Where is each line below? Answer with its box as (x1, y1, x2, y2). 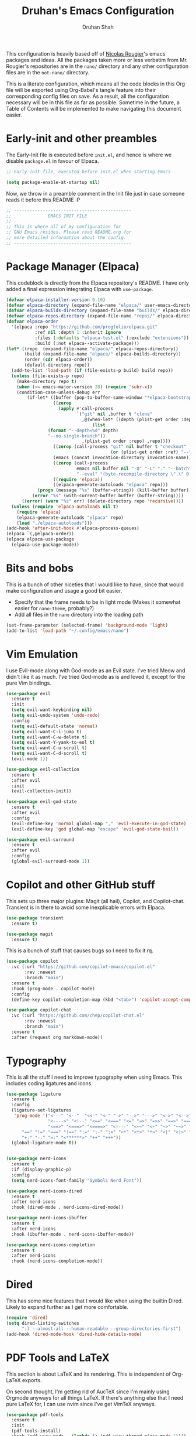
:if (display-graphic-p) (11, 1167, 72, 1172)
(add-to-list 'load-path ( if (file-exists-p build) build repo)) (11, 368, 174, 374)
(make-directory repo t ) (16, 378, 77, 384)
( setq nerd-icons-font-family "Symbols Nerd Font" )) (11, 1177, 142, 1184)
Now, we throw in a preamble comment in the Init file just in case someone (6, 190, 185, 197)
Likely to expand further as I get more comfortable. (6, 1304, 128, 1311)
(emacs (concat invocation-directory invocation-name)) (52, 455, 192, 461)
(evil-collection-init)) (11, 788, 72, 794)
